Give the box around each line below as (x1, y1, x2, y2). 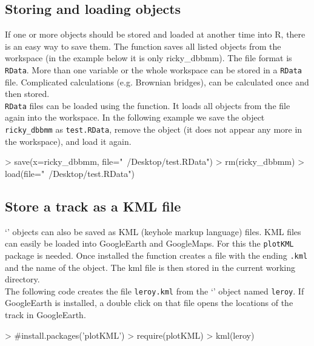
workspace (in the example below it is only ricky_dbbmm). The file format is (5, 52, 292, 64)
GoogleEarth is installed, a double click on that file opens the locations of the (5, 296, 293, 309)
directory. (5, 273, 40, 285)
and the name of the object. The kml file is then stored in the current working (5, 261, 296, 273)
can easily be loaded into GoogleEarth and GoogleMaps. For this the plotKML (5, 237, 294, 250)
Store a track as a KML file (5, 196, 181, 215)
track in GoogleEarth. (5, 308, 86, 321)
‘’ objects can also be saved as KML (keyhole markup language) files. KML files (5, 225, 301, 238)
